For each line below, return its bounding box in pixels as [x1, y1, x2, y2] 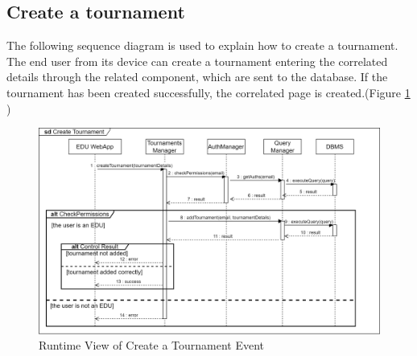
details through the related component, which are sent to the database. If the [6, 68, 388, 85]
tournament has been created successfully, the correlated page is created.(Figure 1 [6, 84, 411, 100]
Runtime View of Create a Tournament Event [39, 337, 265, 354]
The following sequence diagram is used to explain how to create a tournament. [6, 37, 398, 54]
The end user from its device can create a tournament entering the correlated [6, 52, 388, 69]
